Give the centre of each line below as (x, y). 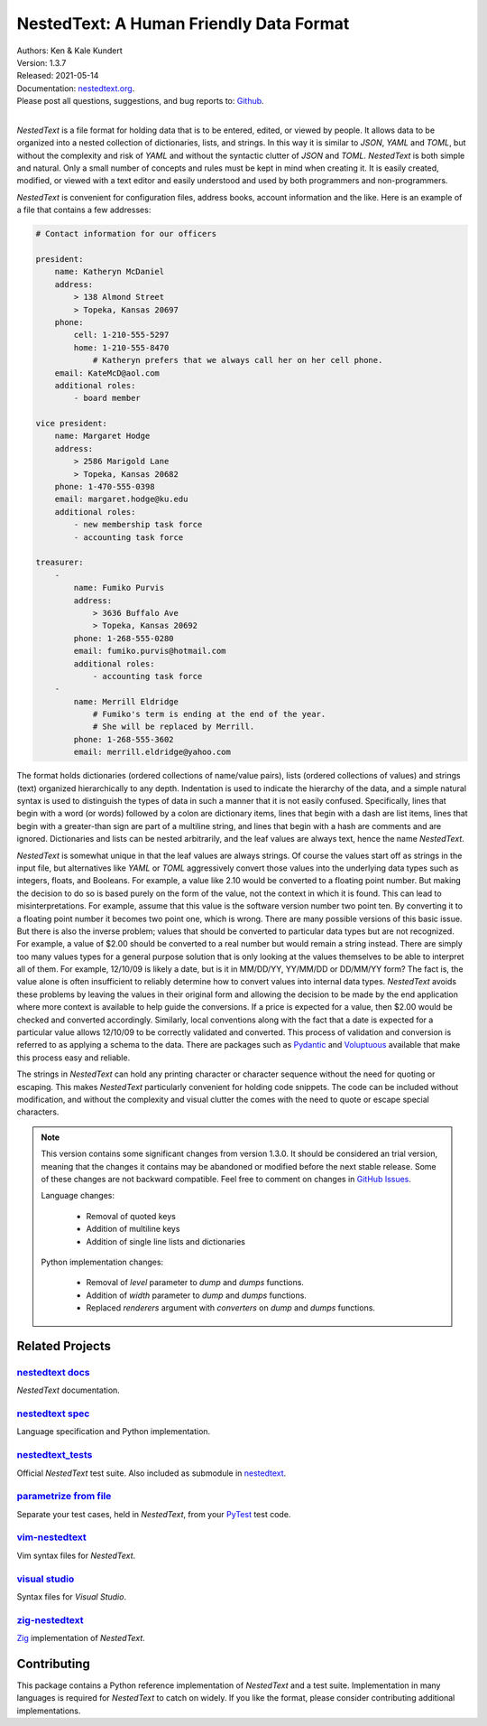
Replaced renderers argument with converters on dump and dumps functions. (231, 1308)
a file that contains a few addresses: (84, 210)
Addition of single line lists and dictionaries (165, 1241)
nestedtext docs (53, 1372)
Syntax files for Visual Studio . (71, 1596)
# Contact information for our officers (126, 234)
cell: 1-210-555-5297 (121, 335)
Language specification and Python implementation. (114, 1432)
